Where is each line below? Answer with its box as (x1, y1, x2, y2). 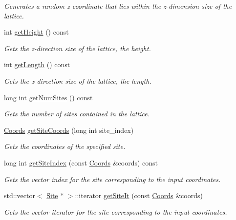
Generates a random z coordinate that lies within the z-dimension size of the (4, 1, 232, 11)
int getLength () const (4, 59, 70, 70)
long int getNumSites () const (4, 92, 93, 102)
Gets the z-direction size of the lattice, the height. (4, 43, 151, 53)
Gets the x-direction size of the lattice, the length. (4, 75, 151, 86)
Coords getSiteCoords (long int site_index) (4, 125, 134, 135)
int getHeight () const (4, 27, 69, 37)
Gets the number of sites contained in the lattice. (4, 109, 150, 119)
